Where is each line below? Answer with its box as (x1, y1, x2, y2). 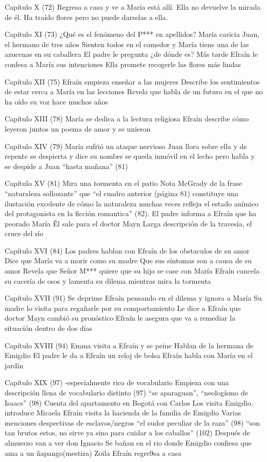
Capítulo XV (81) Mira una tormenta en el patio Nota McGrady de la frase (5, 178, 242, 188)
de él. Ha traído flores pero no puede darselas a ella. (5, 11, 168, 22)
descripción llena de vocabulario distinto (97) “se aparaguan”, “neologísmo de (5, 387, 248, 397)
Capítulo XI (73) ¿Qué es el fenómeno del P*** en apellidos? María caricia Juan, (5, 29, 260, 39)
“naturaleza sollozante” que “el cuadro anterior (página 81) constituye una (5, 187, 239, 198)
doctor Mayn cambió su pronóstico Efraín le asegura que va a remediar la (5, 312, 236, 323)
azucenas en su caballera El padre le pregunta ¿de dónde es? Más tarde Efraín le (5, 49, 258, 59)
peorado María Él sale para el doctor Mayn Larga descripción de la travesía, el (5, 218, 252, 228)
